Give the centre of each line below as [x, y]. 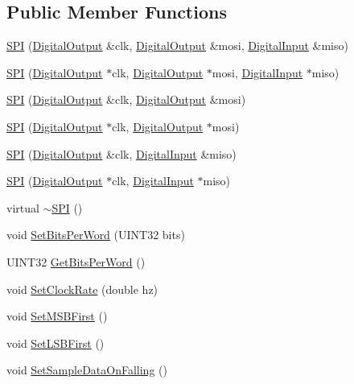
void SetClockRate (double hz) [82, 289]
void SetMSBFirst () [57, 316]
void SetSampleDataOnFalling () [87, 370]
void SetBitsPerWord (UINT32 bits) [96, 235]
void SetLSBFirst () [56, 343]
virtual [23, 207]
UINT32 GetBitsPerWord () [76, 261]
